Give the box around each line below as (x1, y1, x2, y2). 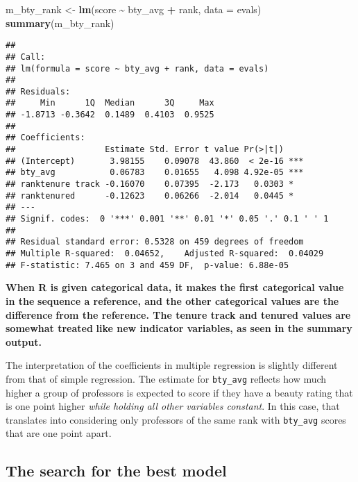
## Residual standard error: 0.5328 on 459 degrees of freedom (6, 237, 304, 247)
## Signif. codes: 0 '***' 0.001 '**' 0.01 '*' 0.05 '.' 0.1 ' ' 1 (6, 214, 329, 224)
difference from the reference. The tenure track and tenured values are (6, 307, 351, 322)
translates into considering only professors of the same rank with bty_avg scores (6, 412, 346, 426)
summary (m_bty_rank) (6, 15, 114, 30)
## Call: (6, 51, 46, 62)
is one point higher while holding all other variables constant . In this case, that (6, 399, 340, 413)
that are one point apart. (6, 426, 112, 440)
